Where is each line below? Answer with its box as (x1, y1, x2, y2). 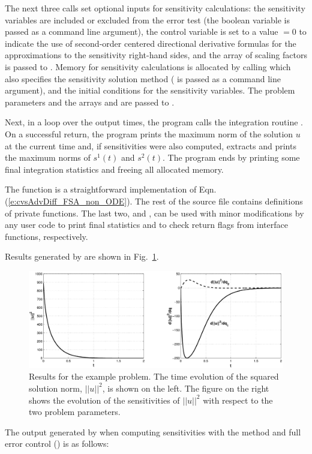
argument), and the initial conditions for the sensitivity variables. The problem (5, 84, 295, 97)
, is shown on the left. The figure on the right (102, 381, 269, 394)
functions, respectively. (5, 230, 88, 242)
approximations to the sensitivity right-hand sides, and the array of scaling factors (5, 49, 307, 61)
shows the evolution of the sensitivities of (29, 393, 180, 406)
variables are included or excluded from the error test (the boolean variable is (5, 13, 290, 26)
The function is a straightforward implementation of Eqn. (5, 183, 217, 196)
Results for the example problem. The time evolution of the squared (29, 370, 279, 383)
